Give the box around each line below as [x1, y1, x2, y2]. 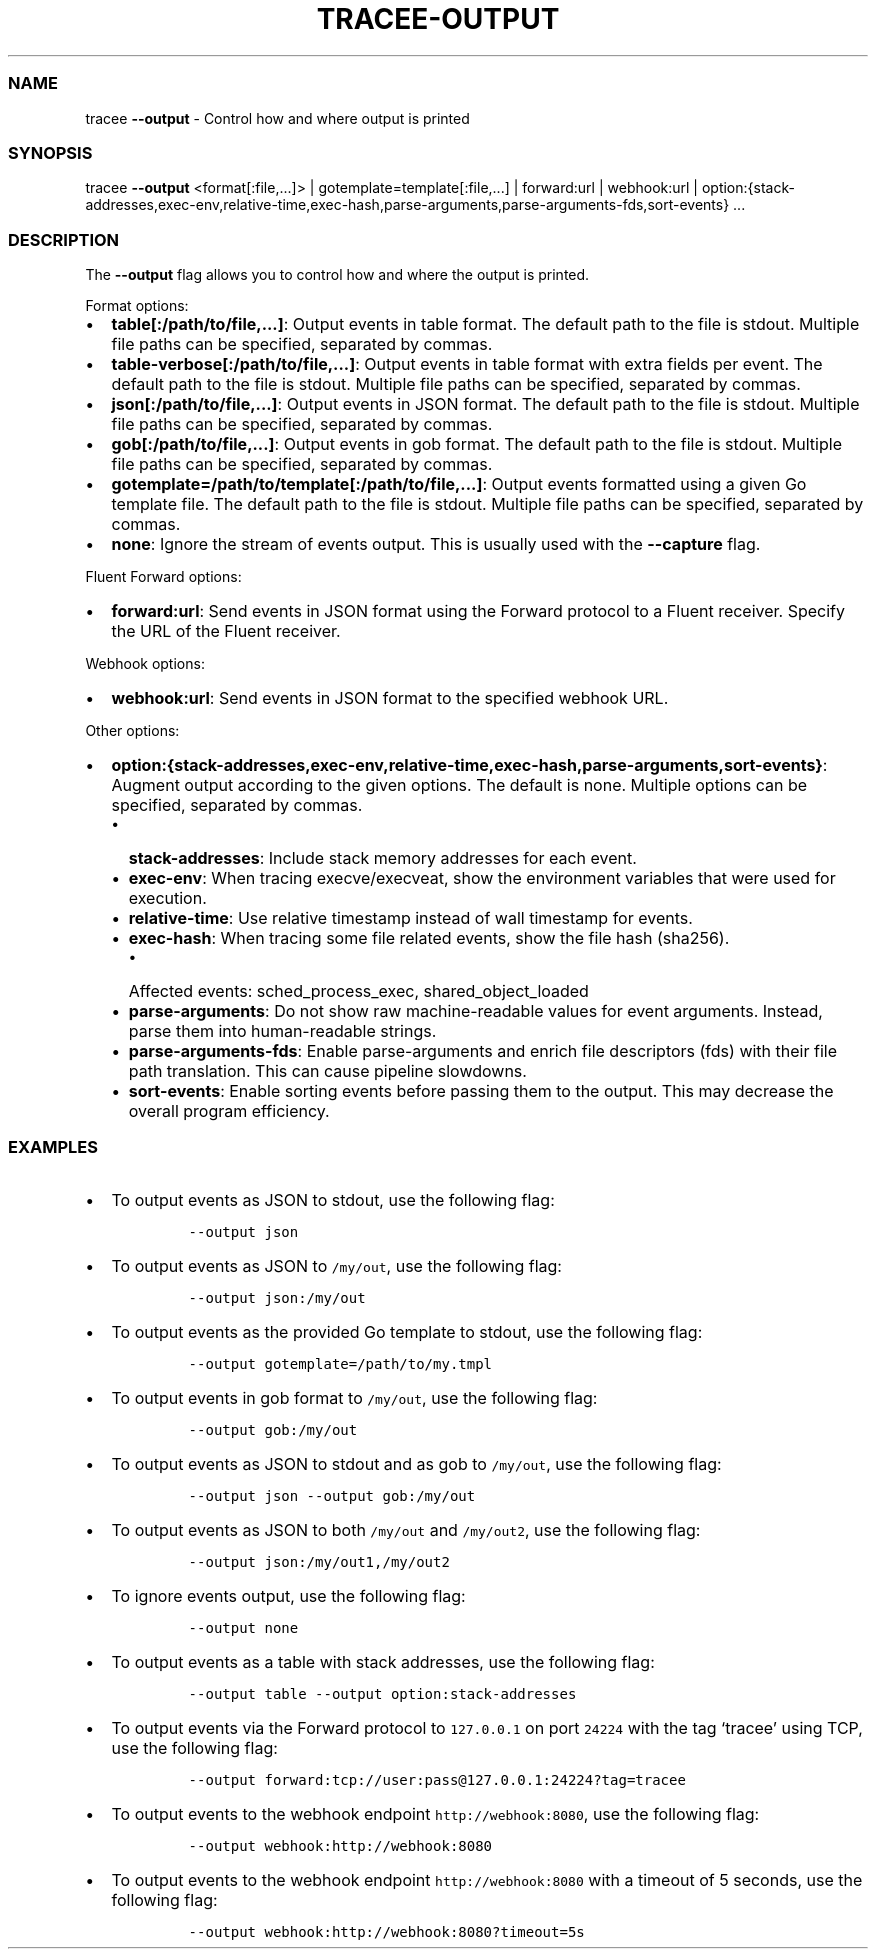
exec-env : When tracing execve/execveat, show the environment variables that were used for [128, 868, 836, 888]
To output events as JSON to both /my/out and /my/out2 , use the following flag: [111, 1519, 701, 1540]
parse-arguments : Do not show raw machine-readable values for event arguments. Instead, [128, 1001, 823, 1021]
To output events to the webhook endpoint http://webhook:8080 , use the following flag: [111, 1803, 760, 1824]
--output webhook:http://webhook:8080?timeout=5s [188, 1923, 585, 1940]
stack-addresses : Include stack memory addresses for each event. [128, 848, 637, 868]
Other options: [85, 722, 180, 739]
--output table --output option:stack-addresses [188, 1685, 577, 1702]
